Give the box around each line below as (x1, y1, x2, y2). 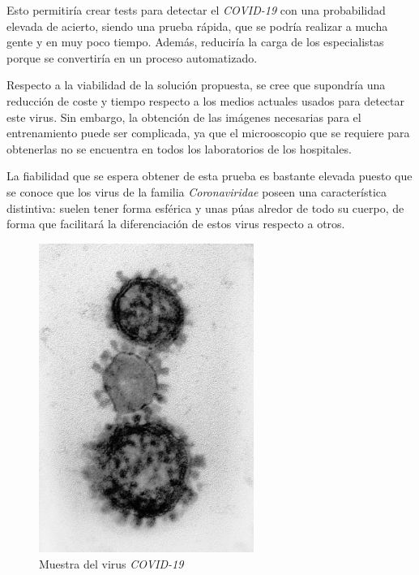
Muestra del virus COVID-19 (39, 555, 184, 572)
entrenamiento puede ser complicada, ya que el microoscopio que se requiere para (6, 124, 410, 141)
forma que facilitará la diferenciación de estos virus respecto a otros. (6, 215, 345, 232)
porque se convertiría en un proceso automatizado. (6, 49, 258, 66)
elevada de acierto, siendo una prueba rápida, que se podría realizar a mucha (6, 17, 388, 34)
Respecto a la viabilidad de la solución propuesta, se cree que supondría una (6, 76, 386, 93)
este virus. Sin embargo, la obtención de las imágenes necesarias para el (6, 108, 361, 125)
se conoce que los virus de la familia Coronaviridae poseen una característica (6, 183, 387, 200)
